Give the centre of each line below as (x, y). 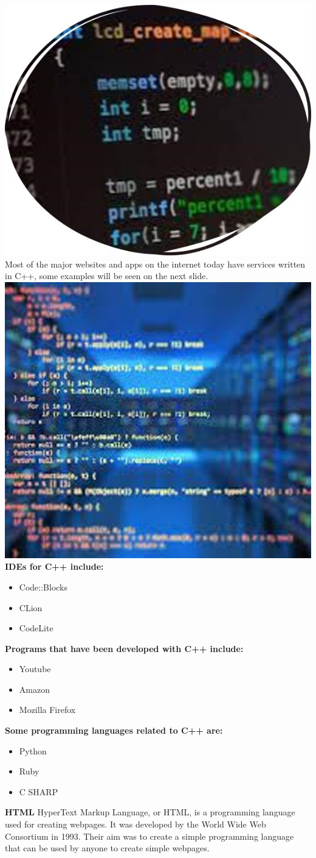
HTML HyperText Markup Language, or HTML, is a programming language (150, 812)
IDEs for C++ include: (54, 566)
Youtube (35, 669)
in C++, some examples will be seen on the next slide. (107, 276)
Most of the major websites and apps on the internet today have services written (155, 264)
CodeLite (36, 628)
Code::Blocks (43, 587)
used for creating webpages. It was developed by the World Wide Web (136, 824)
